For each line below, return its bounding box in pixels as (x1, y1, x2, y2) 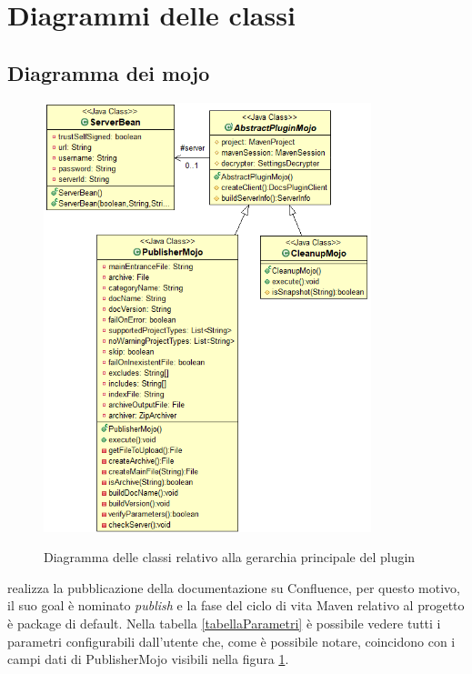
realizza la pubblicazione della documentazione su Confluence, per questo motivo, (7, 578, 461, 597)
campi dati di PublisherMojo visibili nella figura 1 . (7, 649, 289, 669)
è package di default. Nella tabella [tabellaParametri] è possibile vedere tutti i (7, 614, 441, 633)
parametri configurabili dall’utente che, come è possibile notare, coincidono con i (7, 631, 456, 650)
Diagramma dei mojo (7, 58, 210, 86)
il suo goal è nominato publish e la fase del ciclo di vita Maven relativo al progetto (7, 596, 465, 615)
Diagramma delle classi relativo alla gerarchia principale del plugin (44, 548, 416, 567)
